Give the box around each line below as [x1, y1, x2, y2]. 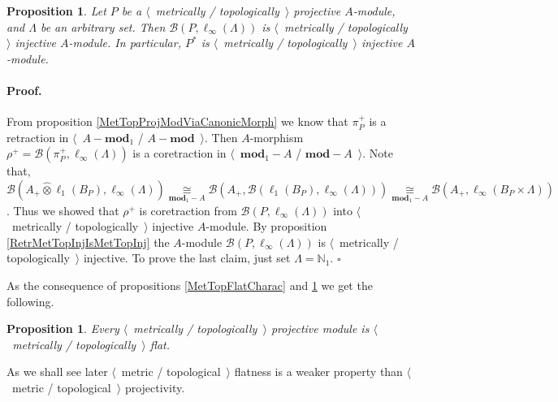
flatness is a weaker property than [234, 363, 403, 380]
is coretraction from [139, 201, 237, 218]
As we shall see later [6, 363, 108, 380]
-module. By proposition [205, 218, 327, 235]
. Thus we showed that [6, 201, 119, 218]
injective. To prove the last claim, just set [83, 249, 291, 266]
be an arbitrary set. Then [40, 18, 166, 35]
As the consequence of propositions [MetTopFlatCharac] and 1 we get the [6, 276, 373, 293]
